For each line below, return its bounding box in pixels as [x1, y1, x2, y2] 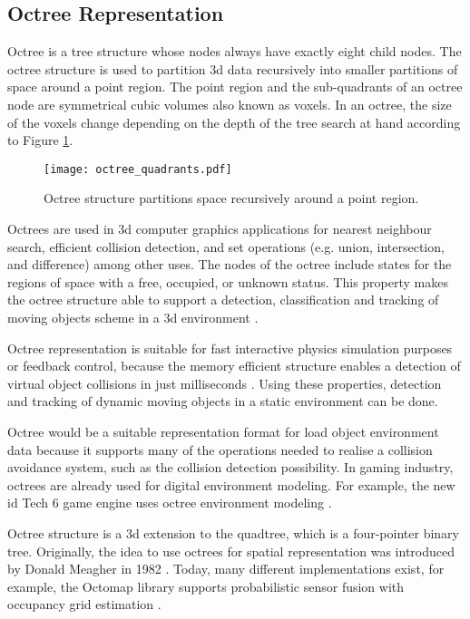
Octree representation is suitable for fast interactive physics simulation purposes [7, 338, 453, 357]
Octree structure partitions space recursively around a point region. [44, 189, 419, 208]
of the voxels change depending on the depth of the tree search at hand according [7, 112, 461, 131]
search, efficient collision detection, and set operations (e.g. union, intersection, [7, 237, 445, 256]
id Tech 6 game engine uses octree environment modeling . [7, 493, 332, 512]
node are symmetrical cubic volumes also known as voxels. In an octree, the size [7, 94, 452, 113]
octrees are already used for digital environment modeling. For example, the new [7, 475, 455, 494]
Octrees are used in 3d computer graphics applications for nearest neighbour [7, 219, 432, 238]
